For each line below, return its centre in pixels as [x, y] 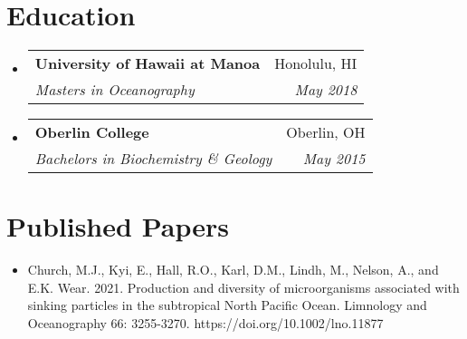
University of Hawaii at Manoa [148, 63]
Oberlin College [92, 132]
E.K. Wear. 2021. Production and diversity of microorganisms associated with [243, 287]
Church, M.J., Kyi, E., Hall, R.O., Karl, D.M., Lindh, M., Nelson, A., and [233, 270]
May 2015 [334, 159]
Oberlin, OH [326, 132]
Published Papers [118, 226]
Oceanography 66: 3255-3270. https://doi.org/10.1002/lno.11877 [205, 323]
